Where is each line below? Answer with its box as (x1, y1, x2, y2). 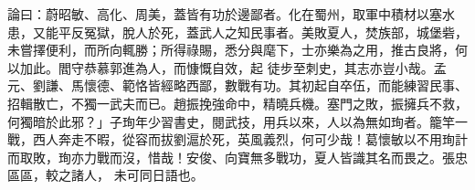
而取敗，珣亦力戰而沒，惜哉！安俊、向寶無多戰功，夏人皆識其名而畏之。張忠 (7, 147, 468, 166)
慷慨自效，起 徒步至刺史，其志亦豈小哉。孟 (185, 58, 447, 77)
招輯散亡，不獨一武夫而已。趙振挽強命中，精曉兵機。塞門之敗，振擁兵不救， (7, 93, 468, 112)
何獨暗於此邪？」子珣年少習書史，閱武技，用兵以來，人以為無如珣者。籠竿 (7, 111, 455, 131)
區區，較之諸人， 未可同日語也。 (7, 165, 204, 185)
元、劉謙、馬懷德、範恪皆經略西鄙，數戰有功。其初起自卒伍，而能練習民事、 (7, 76, 468, 95)
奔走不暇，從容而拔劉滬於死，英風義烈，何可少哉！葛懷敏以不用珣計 (58, 130, 468, 149)
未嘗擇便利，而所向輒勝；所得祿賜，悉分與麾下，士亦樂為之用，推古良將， (7, 40, 455, 59)
